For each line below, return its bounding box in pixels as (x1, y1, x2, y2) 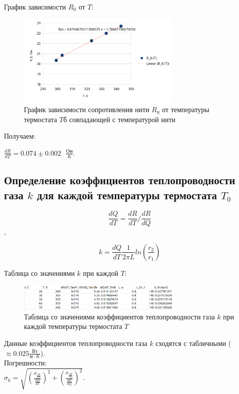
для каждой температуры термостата (37, 187, 217, 202)
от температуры (162, 104, 210, 115)
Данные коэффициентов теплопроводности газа (4, 337, 148, 348)
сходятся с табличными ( (155, 337, 232, 348)
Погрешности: (4, 357, 47, 368)
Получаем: (4, 131, 36, 141)
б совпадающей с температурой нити (63, 114, 176, 124)
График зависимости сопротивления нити (24, 104, 150, 115)
